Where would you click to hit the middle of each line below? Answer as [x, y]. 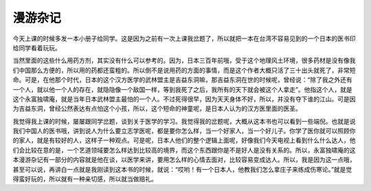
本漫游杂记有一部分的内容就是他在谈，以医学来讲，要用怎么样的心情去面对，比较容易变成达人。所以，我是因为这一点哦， [184, 160]
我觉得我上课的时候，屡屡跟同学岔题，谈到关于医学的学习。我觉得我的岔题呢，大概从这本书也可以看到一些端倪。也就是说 [184, 121]
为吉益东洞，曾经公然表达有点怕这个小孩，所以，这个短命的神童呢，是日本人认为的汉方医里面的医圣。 [157, 109]
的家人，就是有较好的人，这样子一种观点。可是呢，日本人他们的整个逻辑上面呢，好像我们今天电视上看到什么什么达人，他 [184, 140]
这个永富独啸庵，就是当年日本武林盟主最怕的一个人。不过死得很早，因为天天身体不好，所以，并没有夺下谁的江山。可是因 [184, 99]
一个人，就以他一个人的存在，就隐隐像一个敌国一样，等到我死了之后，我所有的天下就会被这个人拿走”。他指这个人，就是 [183, 89]
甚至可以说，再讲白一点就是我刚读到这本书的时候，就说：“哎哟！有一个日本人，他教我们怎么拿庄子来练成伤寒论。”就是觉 [182, 169]
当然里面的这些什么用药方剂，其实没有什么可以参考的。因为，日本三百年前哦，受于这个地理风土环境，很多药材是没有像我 [184, 60]
